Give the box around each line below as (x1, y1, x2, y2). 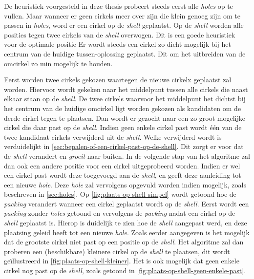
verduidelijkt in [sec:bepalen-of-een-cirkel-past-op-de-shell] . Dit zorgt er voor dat (4, 141, 244, 151)
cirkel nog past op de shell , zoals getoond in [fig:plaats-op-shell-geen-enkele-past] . (4, 265, 246, 276)
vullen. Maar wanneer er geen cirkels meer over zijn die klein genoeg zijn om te (4, 10, 241, 20)
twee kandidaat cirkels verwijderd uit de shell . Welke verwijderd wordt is (4, 131, 222, 142)
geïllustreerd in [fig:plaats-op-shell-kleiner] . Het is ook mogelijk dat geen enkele (4, 256, 239, 266)
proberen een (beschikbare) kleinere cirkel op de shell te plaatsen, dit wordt (4, 246, 230, 256)
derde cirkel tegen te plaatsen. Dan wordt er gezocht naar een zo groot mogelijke (4, 112, 245, 123)
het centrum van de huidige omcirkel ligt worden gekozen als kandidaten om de (4, 103, 241, 113)
